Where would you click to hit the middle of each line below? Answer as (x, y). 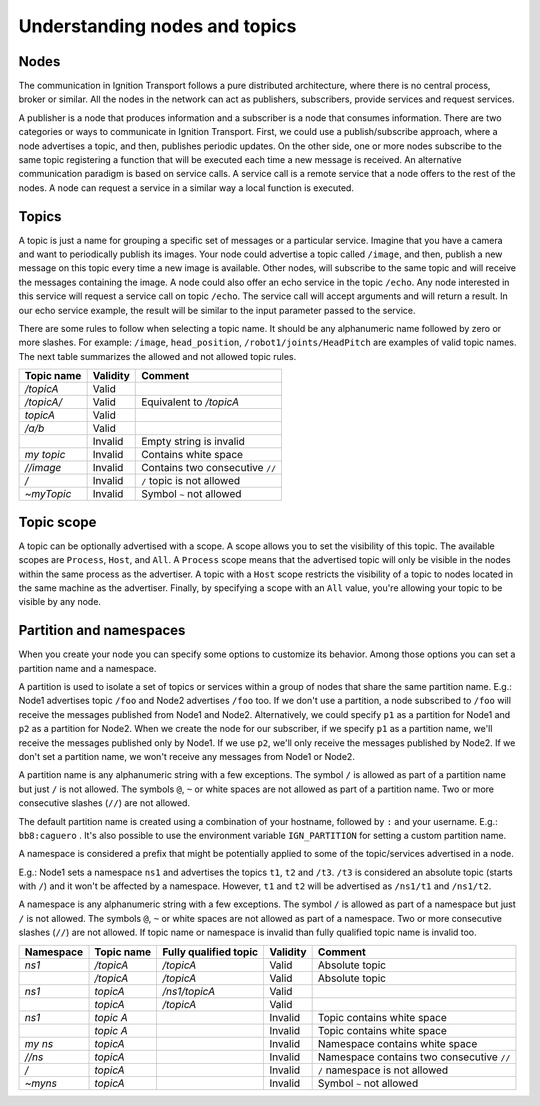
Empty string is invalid (193, 442)
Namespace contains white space (397, 1043)
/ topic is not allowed (191, 481)
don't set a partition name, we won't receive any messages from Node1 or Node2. (186, 756)
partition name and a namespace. (87, 668)
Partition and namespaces (102, 630)
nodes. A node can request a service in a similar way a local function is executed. (186, 187)
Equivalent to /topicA (190, 402)
